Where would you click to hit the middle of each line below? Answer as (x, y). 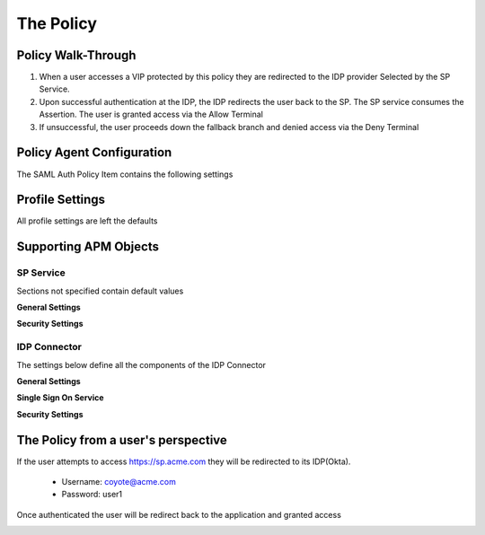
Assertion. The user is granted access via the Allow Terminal (151, 114)
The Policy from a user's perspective (122, 440)
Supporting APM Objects (88, 247)
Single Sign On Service (60, 398)
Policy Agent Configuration (94, 153)
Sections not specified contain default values (100, 291)
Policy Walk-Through (76, 55)
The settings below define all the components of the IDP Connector (141, 364)
